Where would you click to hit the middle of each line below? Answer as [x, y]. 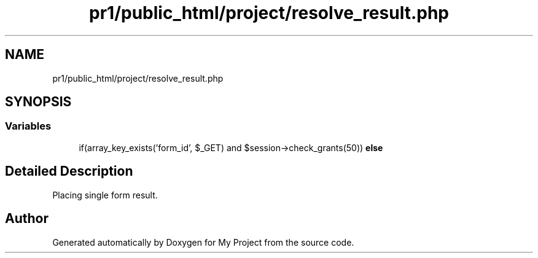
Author [27, 219]
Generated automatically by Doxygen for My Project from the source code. [203, 242]
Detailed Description [69, 171]
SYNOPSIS [38, 102]
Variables [28, 126]
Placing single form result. [105, 195]
